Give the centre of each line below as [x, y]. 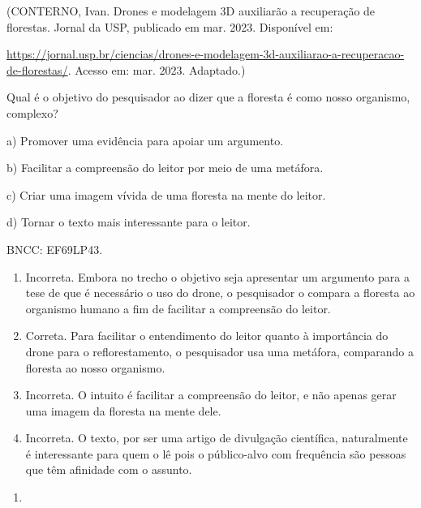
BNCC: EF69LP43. [55, 249]
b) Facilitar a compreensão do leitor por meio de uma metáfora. [165, 168]
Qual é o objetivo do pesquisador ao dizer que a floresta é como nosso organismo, [208, 97]
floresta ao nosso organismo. [95, 367]
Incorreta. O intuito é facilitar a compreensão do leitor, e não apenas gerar [211, 395]
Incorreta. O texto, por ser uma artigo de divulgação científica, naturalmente [217, 438]
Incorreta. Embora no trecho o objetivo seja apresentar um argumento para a [217, 276]
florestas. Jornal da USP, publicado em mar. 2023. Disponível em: [170, 26]
